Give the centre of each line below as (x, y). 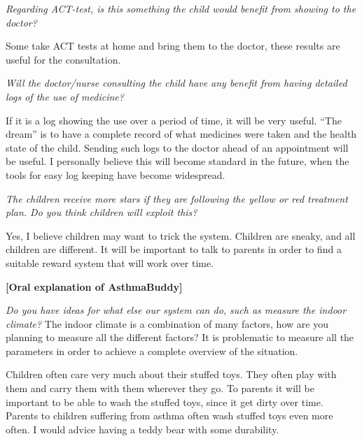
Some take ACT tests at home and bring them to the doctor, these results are (173, 46)
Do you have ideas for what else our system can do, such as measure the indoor (176, 310)
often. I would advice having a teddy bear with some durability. (142, 429)
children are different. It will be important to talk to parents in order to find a (174, 249)
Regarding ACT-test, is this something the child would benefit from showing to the (181, 8)
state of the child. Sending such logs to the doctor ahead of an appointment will (177, 147)
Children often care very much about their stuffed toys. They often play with (171, 374)
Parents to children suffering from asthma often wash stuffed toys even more (169, 415)
